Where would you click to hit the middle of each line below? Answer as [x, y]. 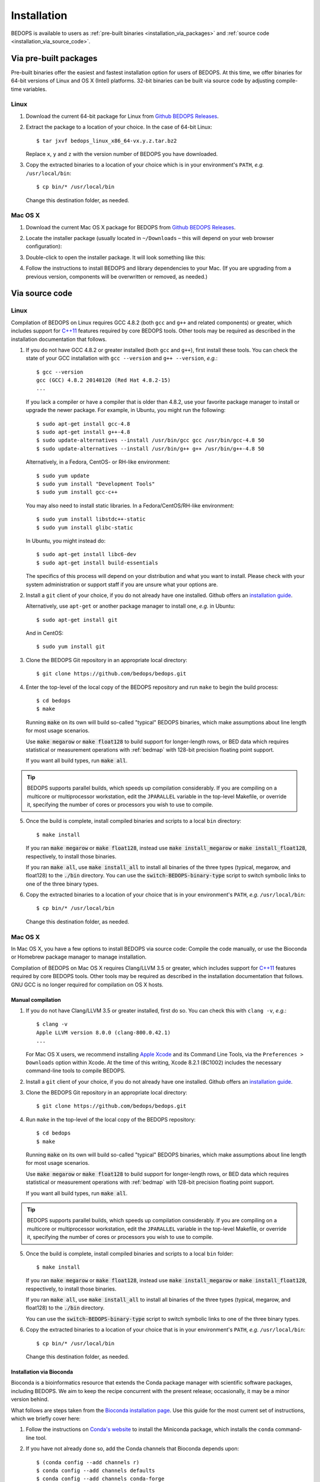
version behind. [30, 1400]
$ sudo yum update [63, 475]
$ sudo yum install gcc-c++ [77, 492]
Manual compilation [36, 999]
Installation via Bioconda [42, 1372]
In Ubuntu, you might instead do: [66, 541]
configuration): [44, 247]
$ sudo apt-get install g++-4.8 [83, 432]
